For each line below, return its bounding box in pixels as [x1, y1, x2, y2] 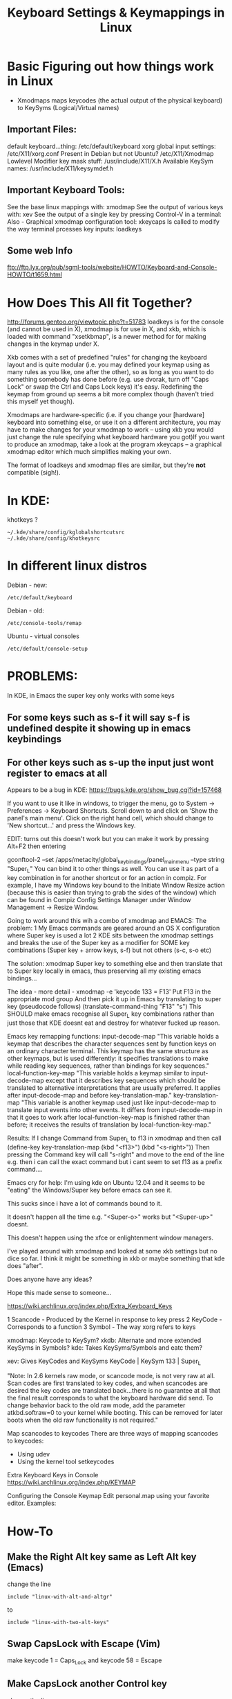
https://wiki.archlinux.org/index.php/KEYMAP [7, 1478, 136, 1487]
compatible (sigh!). [7, 468, 61, 477]
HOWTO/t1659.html [7, 270, 62, 279]
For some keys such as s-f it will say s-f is [7, 712, 191, 723]
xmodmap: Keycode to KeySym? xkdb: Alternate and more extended [7, 1336, 202, 1344]
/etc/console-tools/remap [7, 620, 81, 627]
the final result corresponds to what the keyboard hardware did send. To [7, 1394, 213, 1402]
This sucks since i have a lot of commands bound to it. [7, 1199, 162, 1207]
